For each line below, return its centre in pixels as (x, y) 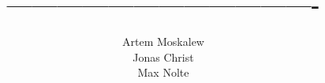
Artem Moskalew (163, 41)
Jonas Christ (163, 57)
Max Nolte (163, 72)
